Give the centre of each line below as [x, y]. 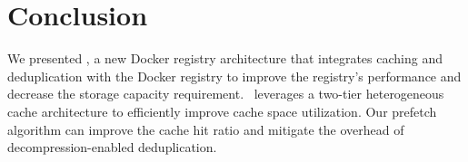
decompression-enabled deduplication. [112, 147]
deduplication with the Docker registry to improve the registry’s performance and [234, 76]
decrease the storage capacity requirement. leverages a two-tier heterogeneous [226, 94]
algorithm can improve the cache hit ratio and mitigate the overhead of [206, 129]
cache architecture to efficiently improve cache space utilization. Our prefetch [222, 111]
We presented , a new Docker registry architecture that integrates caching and [225, 58]
